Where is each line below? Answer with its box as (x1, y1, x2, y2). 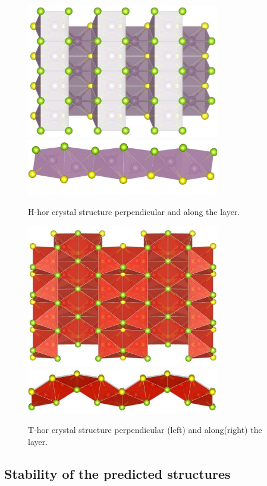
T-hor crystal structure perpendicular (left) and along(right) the (28, 423, 262, 436)
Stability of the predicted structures (4, 464, 231, 482)
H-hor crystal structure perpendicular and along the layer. (28, 205, 240, 217)
